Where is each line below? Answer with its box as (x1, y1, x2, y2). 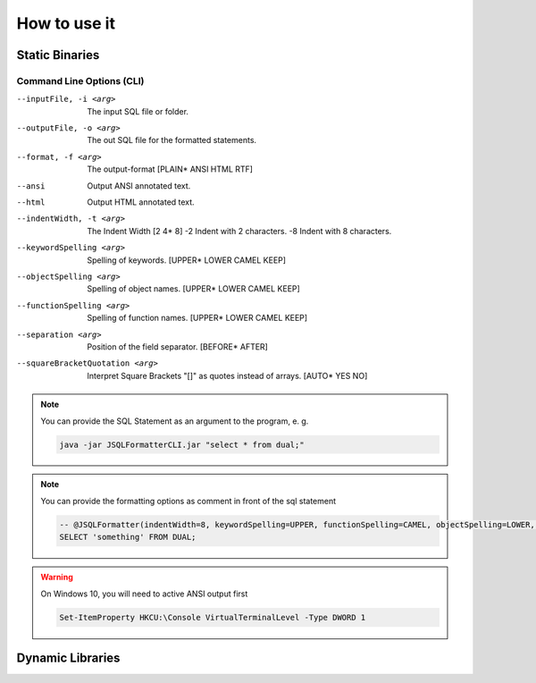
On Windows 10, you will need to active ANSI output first (40, 588, 248, 599)
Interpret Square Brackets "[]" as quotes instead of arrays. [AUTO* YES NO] (87, 370, 368, 381)
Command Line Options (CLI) (16, 74, 145, 87)
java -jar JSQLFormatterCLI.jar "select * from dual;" (59, 439, 305, 450)
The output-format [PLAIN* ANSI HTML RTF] (87, 164, 254, 174)
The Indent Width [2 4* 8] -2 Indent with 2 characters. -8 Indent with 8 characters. (87, 225, 392, 236)
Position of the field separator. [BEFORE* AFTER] (87, 341, 268, 352)
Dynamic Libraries (16, 651, 121, 666)
